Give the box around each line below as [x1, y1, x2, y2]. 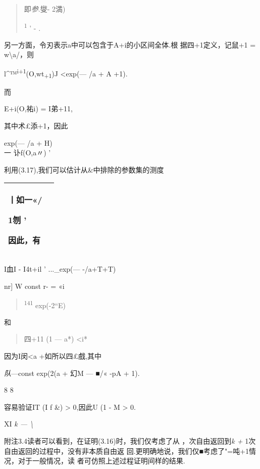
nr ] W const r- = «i [4, 280, 65, 291]
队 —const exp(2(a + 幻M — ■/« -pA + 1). [4, 367, 140, 378]
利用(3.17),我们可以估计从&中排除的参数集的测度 [4, 164, 164, 175]
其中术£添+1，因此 [4, 120, 68, 131]
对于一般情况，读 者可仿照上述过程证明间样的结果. [18, 455, 185, 466]
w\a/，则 [4, 49, 34, 60]
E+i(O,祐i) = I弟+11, [4, 103, 73, 114]
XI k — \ [4, 418, 33, 429]
